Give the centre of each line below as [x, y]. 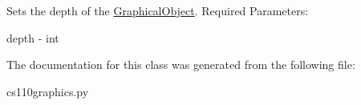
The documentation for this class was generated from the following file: [181, 65]
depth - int [33, 37]
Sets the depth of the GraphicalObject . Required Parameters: [158, 10]
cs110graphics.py [48, 91]
